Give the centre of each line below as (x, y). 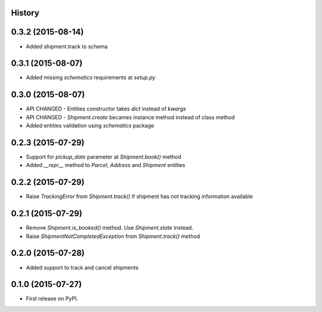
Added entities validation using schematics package (90, 126)
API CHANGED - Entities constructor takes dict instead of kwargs (106, 109)
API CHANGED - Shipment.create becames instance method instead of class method (130, 117)
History (25, 13)
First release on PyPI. (52, 299)
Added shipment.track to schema (67, 46)
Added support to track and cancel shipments (82, 267)
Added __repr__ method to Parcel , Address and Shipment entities (106, 165)
